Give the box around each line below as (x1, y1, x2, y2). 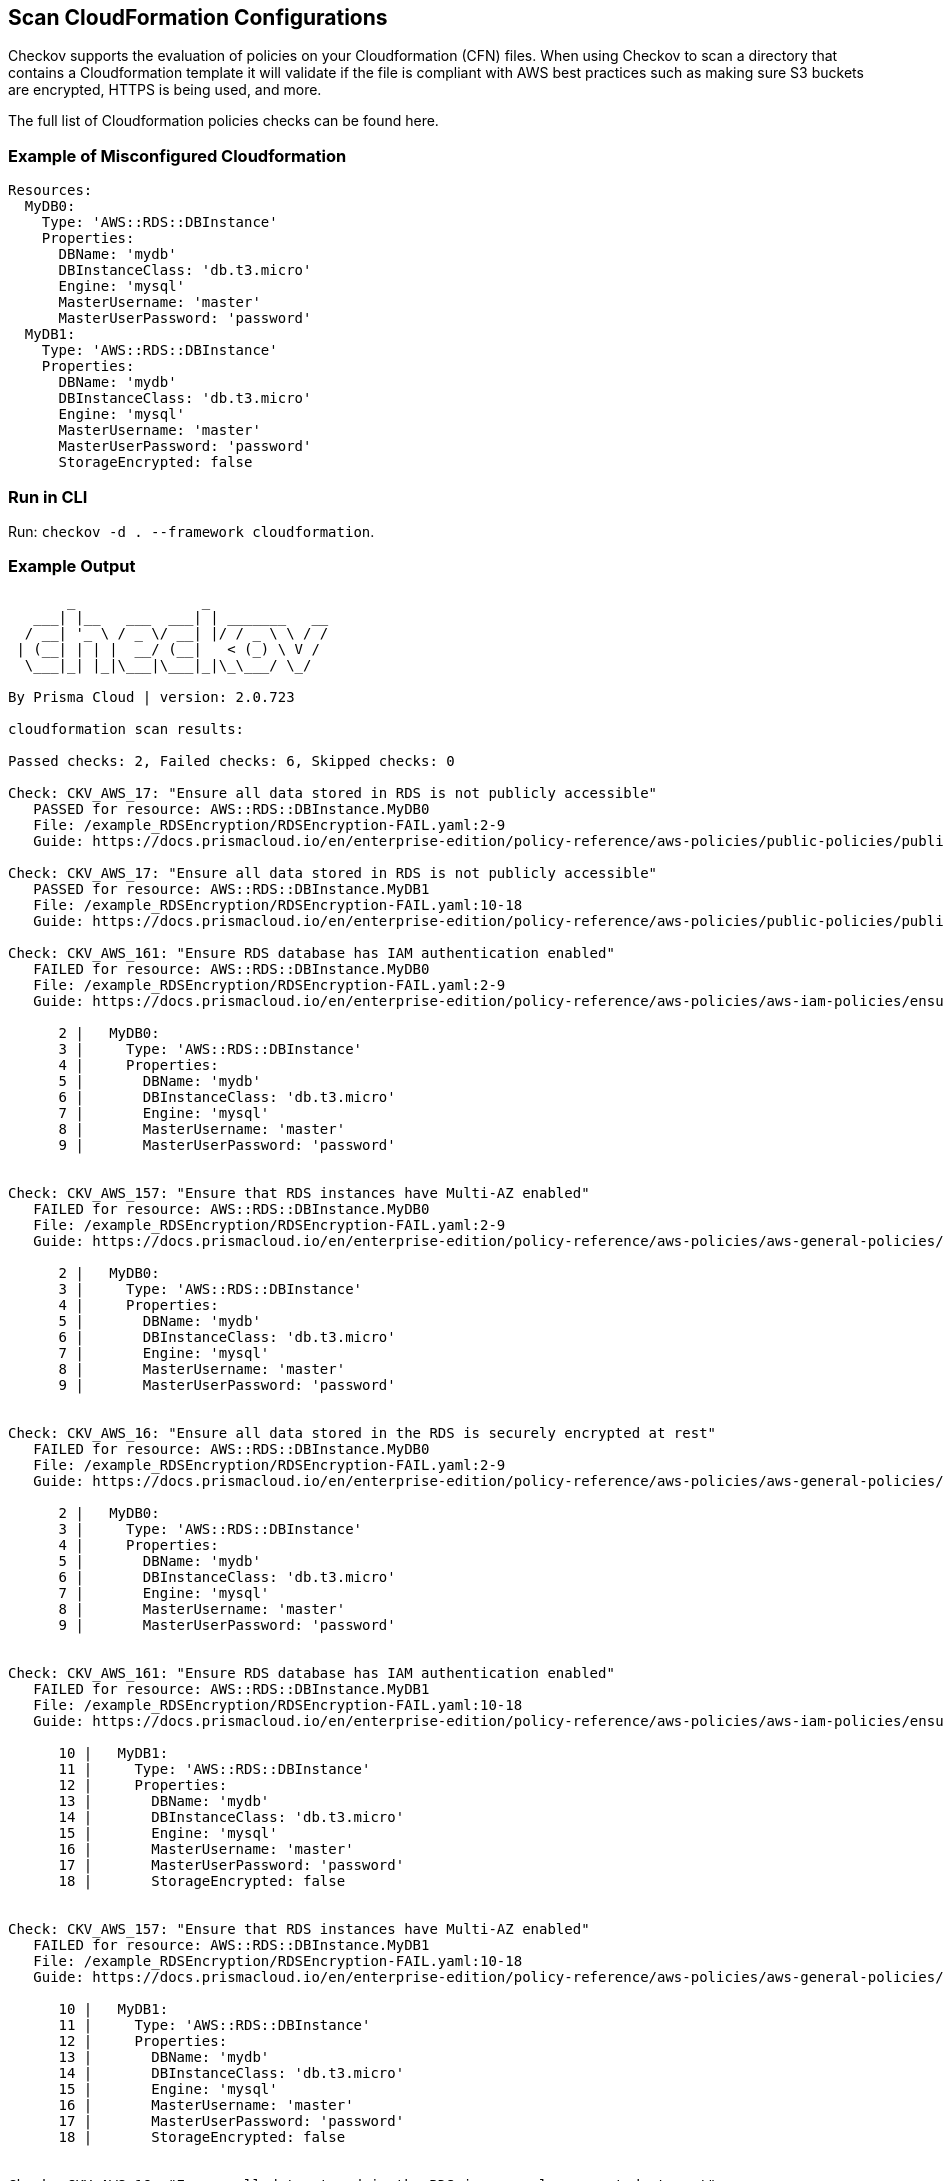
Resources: (8, 182, 93, 199)
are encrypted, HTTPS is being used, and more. (8, 81, 322, 99)
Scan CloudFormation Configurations (8, 5, 388, 30)
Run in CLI (8, 486, 88, 507)
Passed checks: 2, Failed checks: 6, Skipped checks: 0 (8, 752, 455, 769)
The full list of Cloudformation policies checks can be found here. (8, 112, 439, 130)
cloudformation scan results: (8, 720, 245, 737)
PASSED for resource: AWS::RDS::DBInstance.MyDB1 (33, 880, 430, 897)
